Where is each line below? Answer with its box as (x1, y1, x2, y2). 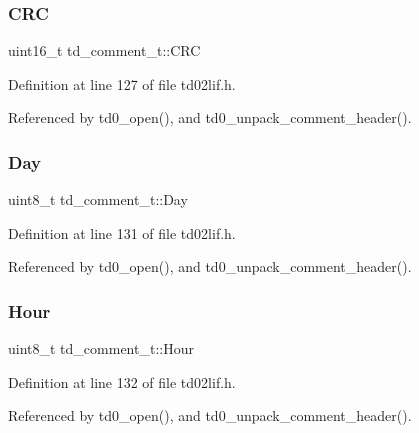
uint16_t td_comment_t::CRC (8, 40, 201, 61)
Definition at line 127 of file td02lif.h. (8, 73, 236, 94)
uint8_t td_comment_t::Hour (8, 338, 194, 359)
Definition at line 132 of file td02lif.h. (8, 371, 236, 392)
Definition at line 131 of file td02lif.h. (8, 222, 236, 243)
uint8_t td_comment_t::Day (8, 189, 188, 210)
